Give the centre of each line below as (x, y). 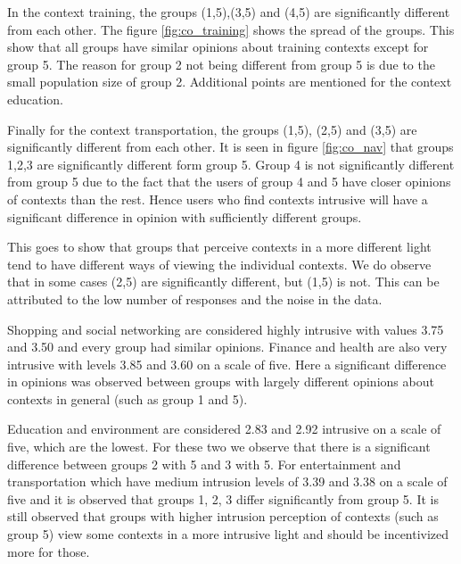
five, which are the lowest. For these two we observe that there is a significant (219, 447)
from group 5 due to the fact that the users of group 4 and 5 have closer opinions (229, 182)
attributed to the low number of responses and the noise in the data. (195, 299)
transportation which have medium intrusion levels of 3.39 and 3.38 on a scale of (227, 481)
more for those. (49, 551)
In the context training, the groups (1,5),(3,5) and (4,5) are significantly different (229, 12)
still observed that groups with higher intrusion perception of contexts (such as (223, 516)
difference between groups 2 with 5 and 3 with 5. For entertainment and (204, 464)
